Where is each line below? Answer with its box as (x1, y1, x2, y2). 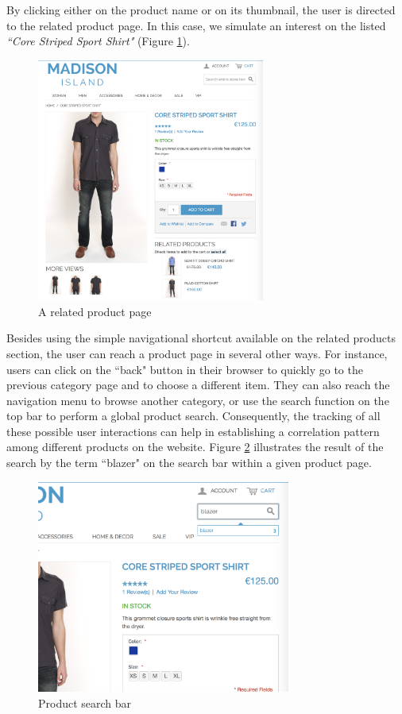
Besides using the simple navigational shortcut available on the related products (6, 330, 396, 346)
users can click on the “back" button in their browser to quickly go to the (6, 361, 363, 377)
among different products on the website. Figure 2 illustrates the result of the (6, 438, 384, 455)
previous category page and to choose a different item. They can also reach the (6, 376, 390, 393)
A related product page (38, 303, 152, 319)
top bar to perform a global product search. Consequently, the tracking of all (6, 407, 381, 424)
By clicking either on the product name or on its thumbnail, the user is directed (6, 2, 396, 17)
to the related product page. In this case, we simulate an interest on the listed (6, 17, 386, 33)
